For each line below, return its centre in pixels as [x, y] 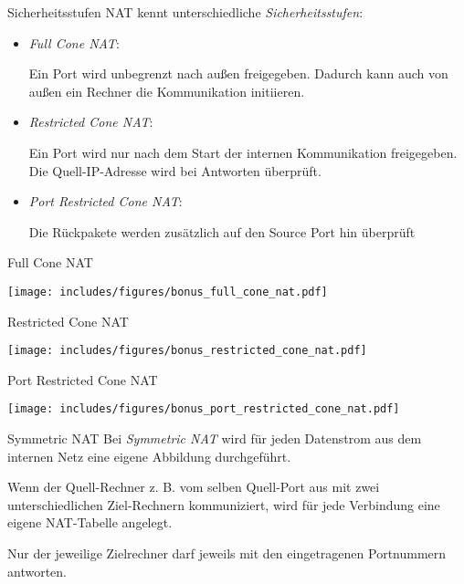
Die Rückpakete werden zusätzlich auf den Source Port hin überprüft [222, 231]
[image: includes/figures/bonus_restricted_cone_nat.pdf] [187, 351]
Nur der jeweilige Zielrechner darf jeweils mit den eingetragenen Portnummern [227, 553]
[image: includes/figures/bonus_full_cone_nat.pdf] [168, 292]
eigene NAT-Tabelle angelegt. [90, 522]
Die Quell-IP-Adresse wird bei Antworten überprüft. [175, 170]
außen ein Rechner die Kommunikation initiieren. [167, 91]
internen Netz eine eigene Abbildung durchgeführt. [149, 456]
